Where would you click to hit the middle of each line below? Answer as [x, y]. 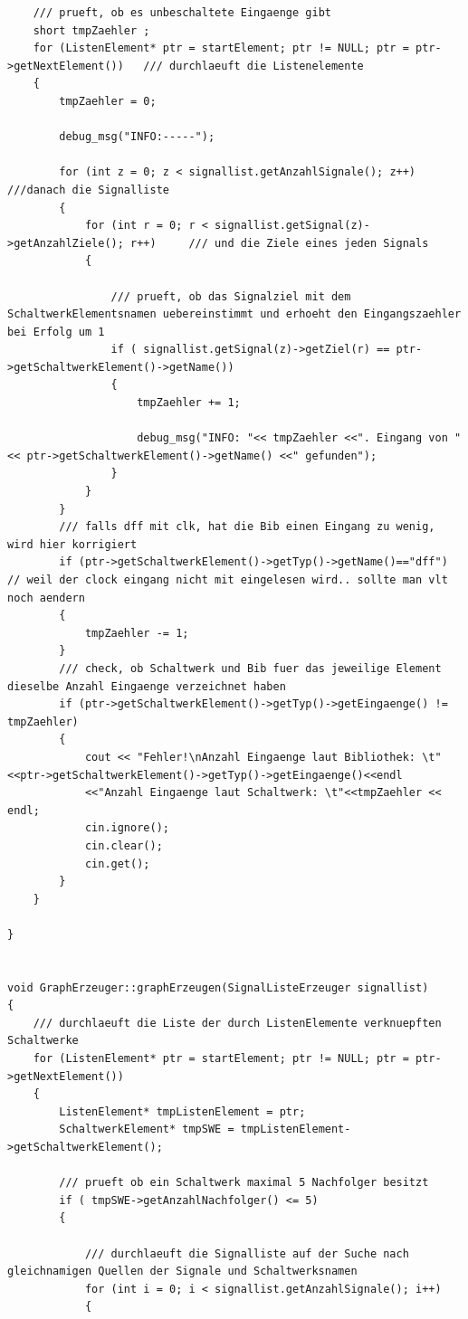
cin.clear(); [124, 845]
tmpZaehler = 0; [108, 101]
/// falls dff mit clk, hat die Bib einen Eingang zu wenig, [247, 527]
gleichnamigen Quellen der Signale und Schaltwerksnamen [182, 1272]
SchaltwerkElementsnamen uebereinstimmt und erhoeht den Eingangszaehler [234, 314]
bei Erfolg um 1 [56, 332]
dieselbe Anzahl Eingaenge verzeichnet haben [147, 686]
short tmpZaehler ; [91, 30]
